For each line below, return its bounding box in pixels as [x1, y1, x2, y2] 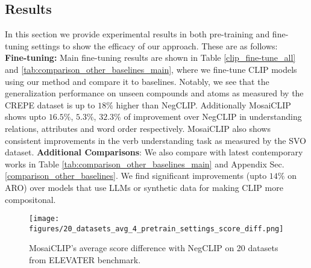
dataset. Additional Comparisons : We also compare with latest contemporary [5, 146, 303, 158]
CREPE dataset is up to [5, 98, 95, 111]
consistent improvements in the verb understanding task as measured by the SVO [5, 134, 307, 146]
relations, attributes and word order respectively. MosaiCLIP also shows [5, 122, 271, 134]
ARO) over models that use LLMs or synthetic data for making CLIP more [5, 181, 283, 193]
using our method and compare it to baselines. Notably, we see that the [5, 75, 269, 87]
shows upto [5, 110, 46, 123]
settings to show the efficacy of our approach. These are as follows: [31, 39, 278, 52]
